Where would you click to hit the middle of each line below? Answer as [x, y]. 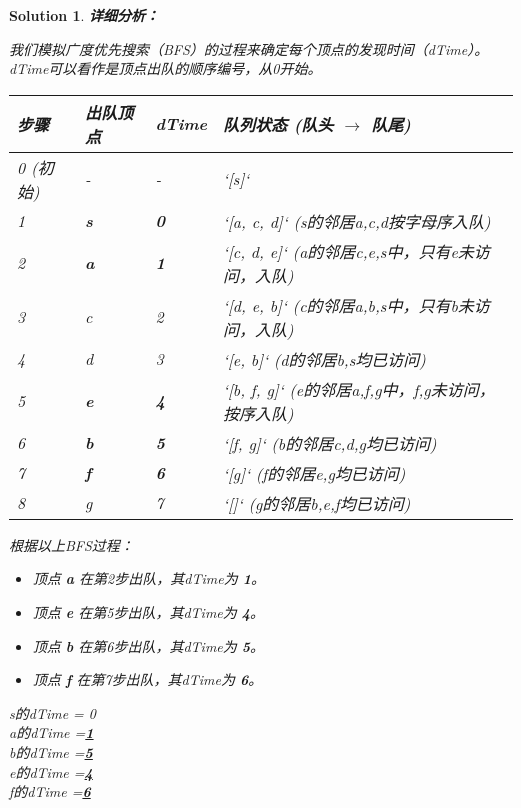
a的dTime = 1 [51, 732]
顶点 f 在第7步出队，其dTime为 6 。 [147, 679]
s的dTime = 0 [53, 712]
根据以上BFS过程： [71, 544]
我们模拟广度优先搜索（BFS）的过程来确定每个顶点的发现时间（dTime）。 [249, 48]
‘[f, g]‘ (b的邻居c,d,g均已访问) [330, 443]
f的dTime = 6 [50, 791]
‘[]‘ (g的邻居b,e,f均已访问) [317, 503]
